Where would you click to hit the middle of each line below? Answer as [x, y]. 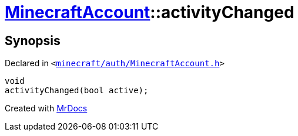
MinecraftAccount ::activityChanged [150, 12]
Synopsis [33, 40]
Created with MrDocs [46, 108]
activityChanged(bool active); [77, 91]
